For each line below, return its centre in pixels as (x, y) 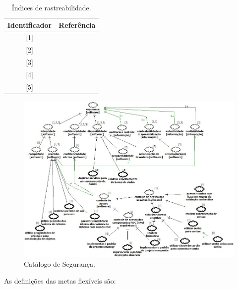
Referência (77, 25)
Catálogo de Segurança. (59, 264)
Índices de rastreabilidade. (51, 7)
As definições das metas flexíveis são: (60, 280)
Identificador (30, 25)
